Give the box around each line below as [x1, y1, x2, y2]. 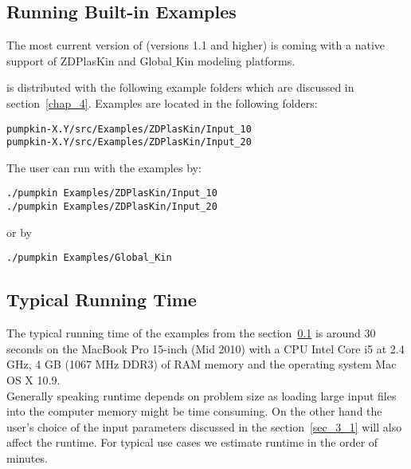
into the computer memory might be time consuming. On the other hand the [6, 403, 382, 420]
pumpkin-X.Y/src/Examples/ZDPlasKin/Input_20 [6, 136, 252, 148]
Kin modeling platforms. [175, 52, 296, 69]
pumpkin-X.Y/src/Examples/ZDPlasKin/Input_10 [6, 123, 252, 135]
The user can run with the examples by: [6, 159, 202, 175]
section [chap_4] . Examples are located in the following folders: [6, 94, 318, 111]
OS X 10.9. [6, 372, 61, 388]
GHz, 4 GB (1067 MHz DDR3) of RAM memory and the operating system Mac [6, 356, 397, 372]
